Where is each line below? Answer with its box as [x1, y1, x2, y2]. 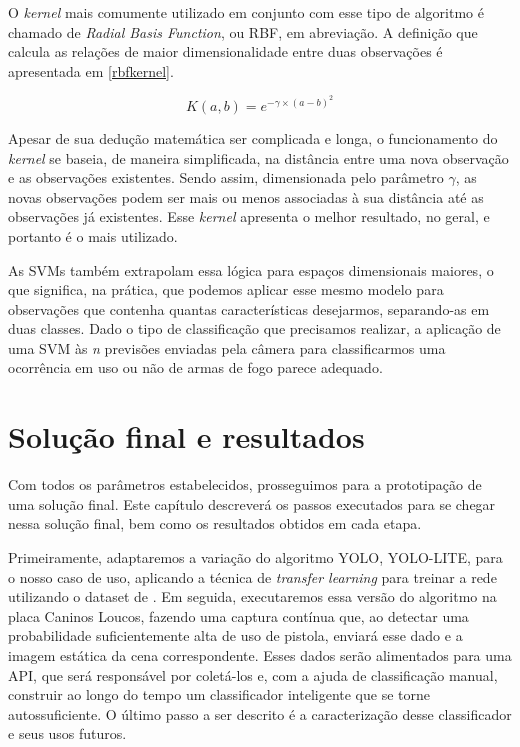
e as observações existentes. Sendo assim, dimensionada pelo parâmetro [8, 167, 444, 188]
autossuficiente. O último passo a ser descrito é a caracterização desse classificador [8, 703, 512, 724]
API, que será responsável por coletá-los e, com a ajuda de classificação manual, [8, 664, 498, 685]
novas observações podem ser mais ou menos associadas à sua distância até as [8, 186, 484, 207]
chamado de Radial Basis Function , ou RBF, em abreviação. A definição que [8, 21, 478, 42]
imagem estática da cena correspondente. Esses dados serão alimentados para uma [8, 644, 512, 665]
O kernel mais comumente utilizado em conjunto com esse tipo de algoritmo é [8, 2, 484, 22]
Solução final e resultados [8, 416, 365, 457]
